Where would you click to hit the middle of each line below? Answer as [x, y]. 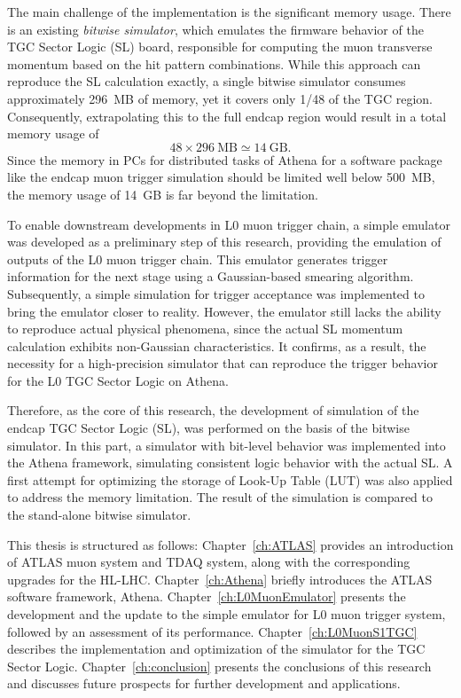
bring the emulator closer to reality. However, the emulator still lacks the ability [224, 311]
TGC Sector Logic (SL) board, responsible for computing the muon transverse [220, 47]
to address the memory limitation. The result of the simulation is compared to [220, 497]
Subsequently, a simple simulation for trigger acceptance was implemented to [216, 293]
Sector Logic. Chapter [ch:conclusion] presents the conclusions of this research [219, 666]
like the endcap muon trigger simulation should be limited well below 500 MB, [221, 177]
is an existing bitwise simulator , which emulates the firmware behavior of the [215, 29]
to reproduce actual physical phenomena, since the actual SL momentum [205, 329]
